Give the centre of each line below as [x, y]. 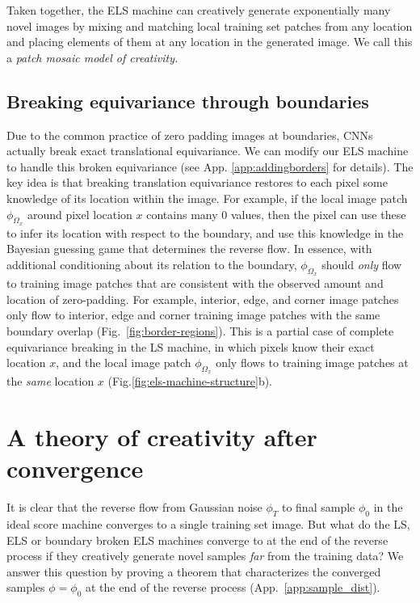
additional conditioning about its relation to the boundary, [152, 264]
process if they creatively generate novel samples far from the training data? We [205, 556]
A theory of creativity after [162, 437]
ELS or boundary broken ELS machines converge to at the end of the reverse [197, 540]
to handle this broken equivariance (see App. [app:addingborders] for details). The [210, 166]
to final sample [318, 507]
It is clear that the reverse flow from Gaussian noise [134, 507]
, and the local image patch [124, 363]
